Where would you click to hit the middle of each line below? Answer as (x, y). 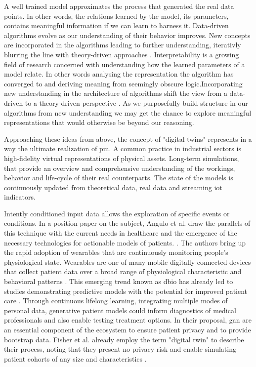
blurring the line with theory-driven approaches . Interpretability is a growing (122, 54)
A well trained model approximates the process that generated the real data (119, 6)
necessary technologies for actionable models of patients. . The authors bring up (125, 242)
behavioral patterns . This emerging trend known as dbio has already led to (119, 281)
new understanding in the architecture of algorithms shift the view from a (116, 93)
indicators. (20, 197)
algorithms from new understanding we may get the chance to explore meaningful (128, 112)
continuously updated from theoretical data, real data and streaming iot (113, 187)
